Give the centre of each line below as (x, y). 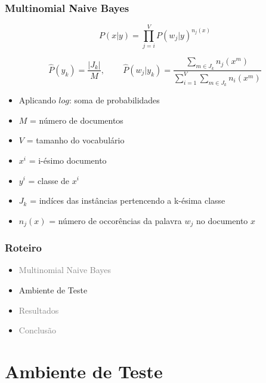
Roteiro (23, 248)
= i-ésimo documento (68, 160)
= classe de (49, 180)
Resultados (39, 310)
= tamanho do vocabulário (75, 140)
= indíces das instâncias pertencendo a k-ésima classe (128, 200)
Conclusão (38, 330)
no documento (222, 220)
